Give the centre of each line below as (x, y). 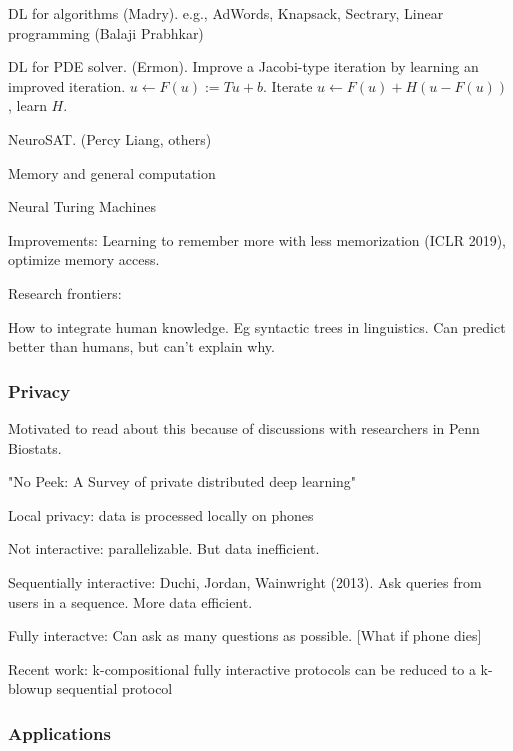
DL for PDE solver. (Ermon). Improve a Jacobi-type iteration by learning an (243, 66)
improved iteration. (67, 85)
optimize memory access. (84, 259)
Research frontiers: (65, 292)
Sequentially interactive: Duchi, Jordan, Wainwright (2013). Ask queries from (245, 581)
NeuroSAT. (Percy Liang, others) (110, 138)
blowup (30, 688)
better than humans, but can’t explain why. (141, 346)
